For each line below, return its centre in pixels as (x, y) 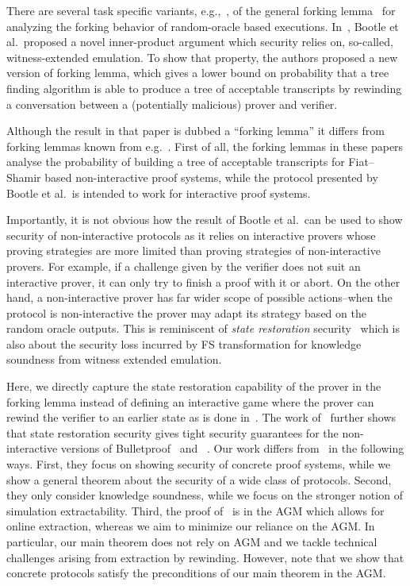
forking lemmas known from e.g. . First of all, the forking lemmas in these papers (205, 146)
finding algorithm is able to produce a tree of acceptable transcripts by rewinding (204, 88)
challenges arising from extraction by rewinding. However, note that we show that (205, 557)
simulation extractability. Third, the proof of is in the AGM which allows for (195, 510)
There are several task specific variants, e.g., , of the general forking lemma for (201, 10)
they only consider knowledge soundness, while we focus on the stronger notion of (205, 495)
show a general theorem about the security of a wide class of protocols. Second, (199, 479)
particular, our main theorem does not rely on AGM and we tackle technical (192, 542)
